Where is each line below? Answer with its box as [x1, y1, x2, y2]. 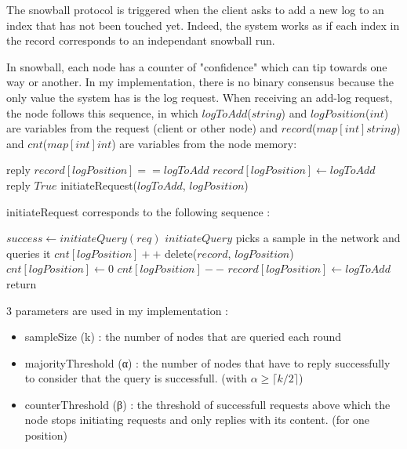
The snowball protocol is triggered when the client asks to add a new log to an [6, 2, 384, 17]
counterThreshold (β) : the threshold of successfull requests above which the [24, 396, 391, 412]
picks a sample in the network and [235, 230, 401, 246]
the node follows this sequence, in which [6, 104, 198, 121]
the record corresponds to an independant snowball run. [6, 32, 275, 49]
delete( [165, 244, 198, 261]
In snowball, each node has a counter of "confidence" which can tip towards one [6, 58, 387, 74]
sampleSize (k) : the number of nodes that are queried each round [24, 328, 341, 345]
